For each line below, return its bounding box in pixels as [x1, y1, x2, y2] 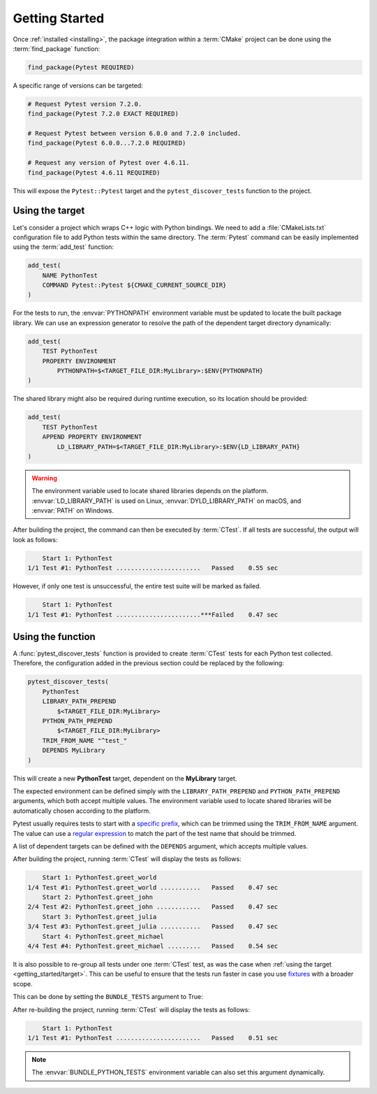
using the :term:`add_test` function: [13, 243, 114, 251]
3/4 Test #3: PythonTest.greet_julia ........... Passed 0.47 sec [27, 923, 279, 930]
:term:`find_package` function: [13, 44, 101, 52]
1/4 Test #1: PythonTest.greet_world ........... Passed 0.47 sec [27, 883, 279, 891]
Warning [31, 474, 57, 482]
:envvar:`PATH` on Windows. [31, 506, 114, 515]
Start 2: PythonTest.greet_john [42, 893, 154, 902]
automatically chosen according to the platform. [13, 807, 151, 815]
